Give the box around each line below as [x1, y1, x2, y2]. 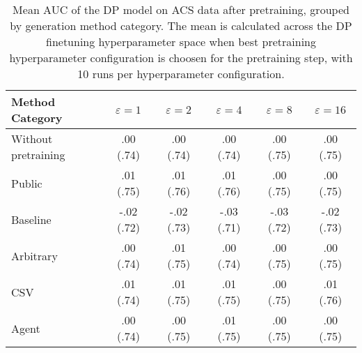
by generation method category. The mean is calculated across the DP [10, 17, 352, 33]
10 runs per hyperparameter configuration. [77, 66, 285, 82]
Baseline [11, 211, 52, 227]
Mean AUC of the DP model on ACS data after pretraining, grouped [13, 1, 349, 17]
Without [11, 130, 53, 147]
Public [11, 174, 42, 191]
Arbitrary [11, 247, 58, 264]
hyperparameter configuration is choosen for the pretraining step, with [9, 50, 353, 66]
